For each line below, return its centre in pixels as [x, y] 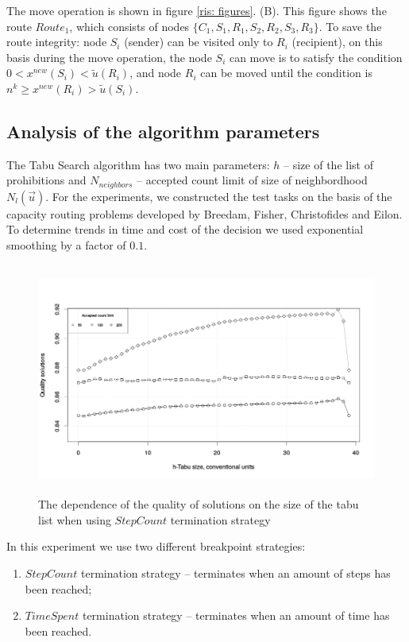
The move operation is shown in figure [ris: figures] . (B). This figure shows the [197, 10]
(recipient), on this [337, 42]
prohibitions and [46, 180]
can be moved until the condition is [286, 73]
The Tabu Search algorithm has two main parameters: [138, 164]
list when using [75, 519]
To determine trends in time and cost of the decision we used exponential [185, 229]
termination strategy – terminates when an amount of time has [236, 615]
